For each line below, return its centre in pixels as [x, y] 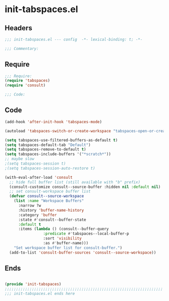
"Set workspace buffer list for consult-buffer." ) [68, 248]
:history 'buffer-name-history [51, 210]
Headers [18, 28]
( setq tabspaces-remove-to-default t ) [45, 149]
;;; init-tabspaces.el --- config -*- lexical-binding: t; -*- [74, 39]
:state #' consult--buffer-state [52, 220]
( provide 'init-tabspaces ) [33, 284]
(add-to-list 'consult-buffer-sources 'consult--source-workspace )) [83, 253]
